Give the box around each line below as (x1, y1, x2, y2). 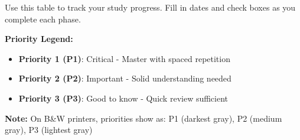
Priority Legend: (5, 32, 73, 45)
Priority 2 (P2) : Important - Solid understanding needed (18, 72, 231, 84)
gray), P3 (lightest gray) (5, 123, 93, 136)
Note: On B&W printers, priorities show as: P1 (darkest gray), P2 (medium (5, 112, 282, 124)
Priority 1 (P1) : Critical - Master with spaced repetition (18, 52, 230, 64)
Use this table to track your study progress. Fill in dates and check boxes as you (5, 1, 296, 13)
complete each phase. (5, 12, 81, 25)
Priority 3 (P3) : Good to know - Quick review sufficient (18, 92, 229, 104)
